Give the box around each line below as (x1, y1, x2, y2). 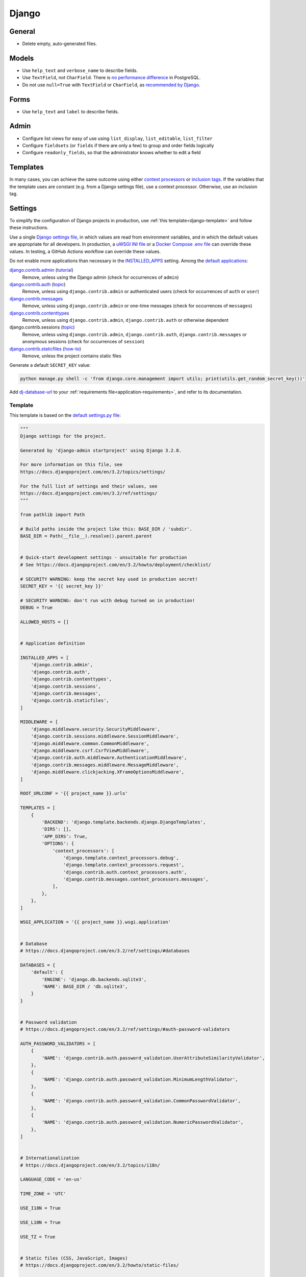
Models (9, 54, 34, 62)
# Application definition (20, 641, 85, 646)
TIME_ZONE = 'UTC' (20, 1191, 66, 1197)
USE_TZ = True (20, 1234, 56, 1240)
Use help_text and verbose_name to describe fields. (22, 67, 138, 74)
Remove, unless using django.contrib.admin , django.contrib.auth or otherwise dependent (22, 317, 229, 323)
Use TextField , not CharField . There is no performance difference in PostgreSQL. (22, 75, 201, 81)
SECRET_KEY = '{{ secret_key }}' (20, 583, 104, 589)
